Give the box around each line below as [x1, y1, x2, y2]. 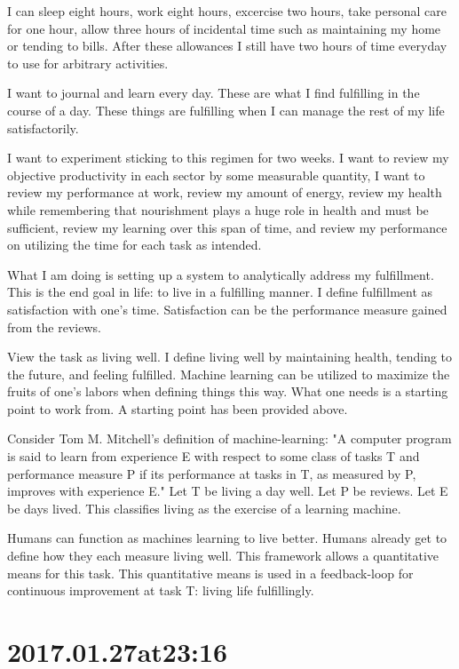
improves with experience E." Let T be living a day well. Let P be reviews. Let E [7, 482, 448, 500]
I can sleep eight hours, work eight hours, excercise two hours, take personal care [7, 2, 447, 20]
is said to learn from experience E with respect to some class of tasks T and [7, 447, 420, 466]
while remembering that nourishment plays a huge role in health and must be [7, 200, 429, 219]
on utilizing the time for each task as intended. [7, 235, 262, 254]
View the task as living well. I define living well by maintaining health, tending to [7, 347, 453, 366]
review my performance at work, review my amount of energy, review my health [7, 183, 442, 202]
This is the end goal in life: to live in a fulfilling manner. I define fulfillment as [7, 283, 433, 301]
